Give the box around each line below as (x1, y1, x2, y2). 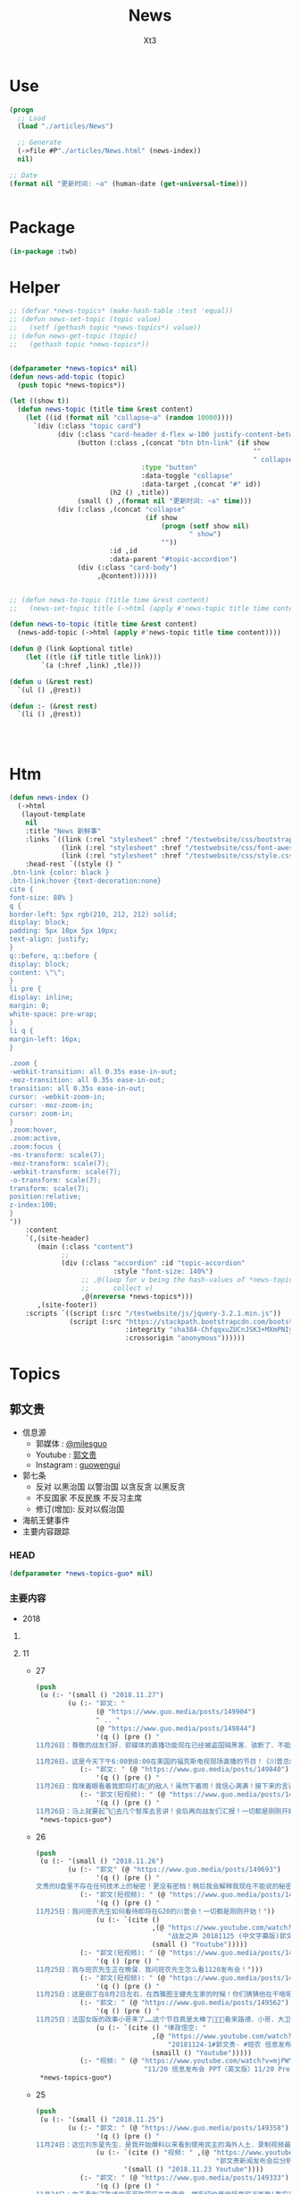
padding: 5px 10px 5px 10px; (9, 926, 118, 935)
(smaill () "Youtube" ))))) (151, 2048, 253, 2057)
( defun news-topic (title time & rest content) (17, 405, 194, 414)
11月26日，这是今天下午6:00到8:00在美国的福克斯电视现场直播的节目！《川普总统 (35, 1756, 296, 1766)
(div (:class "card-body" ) (77, 563, 178, 572)
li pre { (9, 985, 42, 994)
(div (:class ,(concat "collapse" (56, 505, 186, 514)
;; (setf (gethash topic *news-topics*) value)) (9, 323, 202, 332)
